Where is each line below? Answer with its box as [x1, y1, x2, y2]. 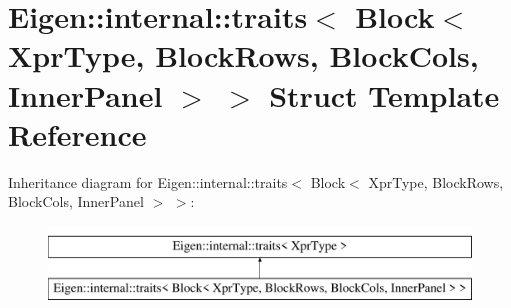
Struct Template [269, 74, 500, 115]
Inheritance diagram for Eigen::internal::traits [8, 171, 288, 192]
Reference [8, 113, 147, 154]
